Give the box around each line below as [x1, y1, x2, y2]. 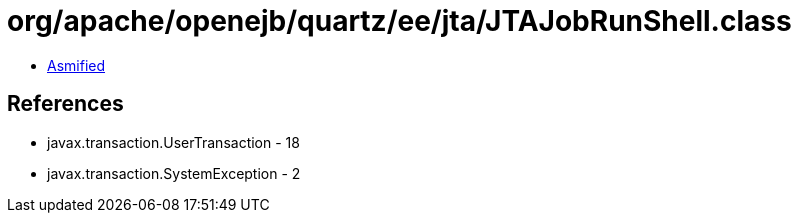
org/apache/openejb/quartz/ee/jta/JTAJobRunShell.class [7, 4, 792, 38]
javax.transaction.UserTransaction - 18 [47, 133, 300, 151]
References [7, 91, 124, 117]
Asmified [47, 56, 106, 74]
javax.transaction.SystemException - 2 [47, 164, 301, 182]
